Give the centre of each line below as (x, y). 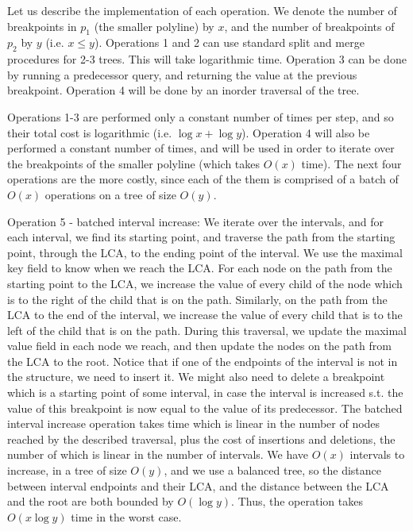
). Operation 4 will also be (306, 132)
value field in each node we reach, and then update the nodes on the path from (199, 346)
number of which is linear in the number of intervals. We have (158, 454)
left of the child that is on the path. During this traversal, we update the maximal (207, 330)
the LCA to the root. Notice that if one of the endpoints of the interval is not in (203, 361)
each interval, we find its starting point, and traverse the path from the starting (201, 237)
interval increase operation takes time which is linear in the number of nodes (194, 423)
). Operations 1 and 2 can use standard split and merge (229, 42)
